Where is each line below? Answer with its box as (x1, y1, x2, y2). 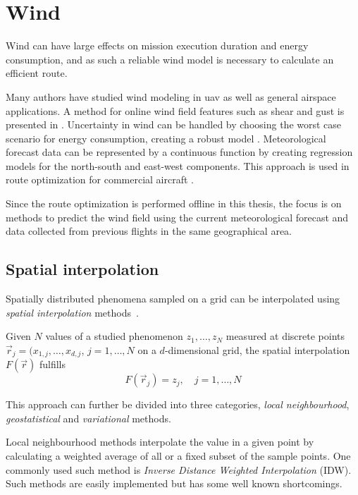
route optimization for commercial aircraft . (6, 172, 194, 187)
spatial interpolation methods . (6, 305, 139, 319)
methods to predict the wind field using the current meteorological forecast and (6, 209, 349, 224)
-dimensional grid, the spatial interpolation (164, 342, 350, 357)
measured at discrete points (226, 329, 345, 343)
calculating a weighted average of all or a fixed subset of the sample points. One (6, 448, 351, 463)
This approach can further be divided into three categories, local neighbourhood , (6, 397, 350, 412)
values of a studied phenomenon (45, 329, 183, 343)
